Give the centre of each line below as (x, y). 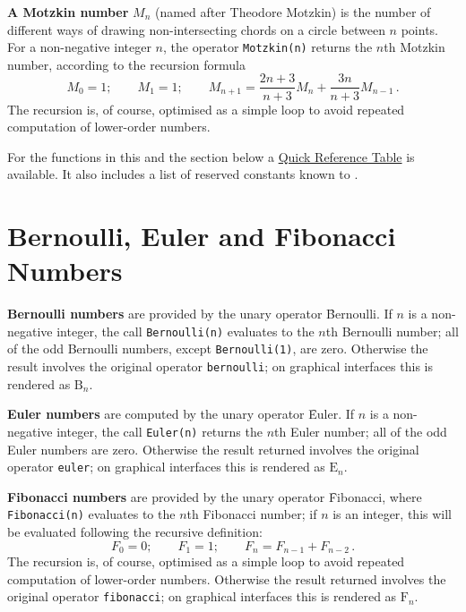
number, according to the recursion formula (126, 64)
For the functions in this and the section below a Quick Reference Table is (211, 156)
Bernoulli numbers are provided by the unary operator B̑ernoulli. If (200, 314)
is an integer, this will (392, 514)
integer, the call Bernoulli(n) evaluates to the (186, 331)
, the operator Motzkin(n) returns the (268, 47)
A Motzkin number (68, 12)
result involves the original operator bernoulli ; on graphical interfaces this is (220, 366)
